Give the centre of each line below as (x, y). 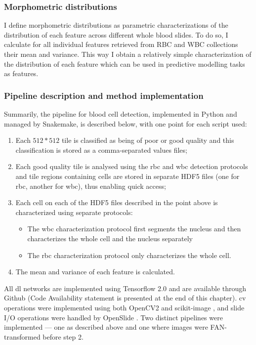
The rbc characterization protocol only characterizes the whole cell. (129, 255)
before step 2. (63, 336)
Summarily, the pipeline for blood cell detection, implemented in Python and (121, 114)
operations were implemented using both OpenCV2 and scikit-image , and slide (124, 307)
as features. (21, 73)
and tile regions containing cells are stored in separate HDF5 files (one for (128, 176)
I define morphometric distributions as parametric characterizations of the (116, 25)
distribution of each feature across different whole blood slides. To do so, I (116, 34)
